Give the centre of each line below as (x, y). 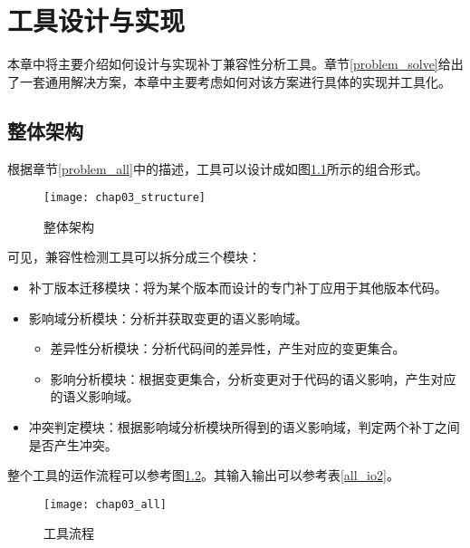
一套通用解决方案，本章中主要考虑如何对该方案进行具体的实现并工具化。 (235, 81)
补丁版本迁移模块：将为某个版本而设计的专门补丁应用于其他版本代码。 (238, 287)
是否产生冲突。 (73, 444)
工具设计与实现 (96, 20)
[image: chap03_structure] (125, 198)
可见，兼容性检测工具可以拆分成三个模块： (134, 257)
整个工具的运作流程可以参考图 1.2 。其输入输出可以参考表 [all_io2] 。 (203, 475)
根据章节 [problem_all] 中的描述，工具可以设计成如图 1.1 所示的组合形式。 (218, 168)
